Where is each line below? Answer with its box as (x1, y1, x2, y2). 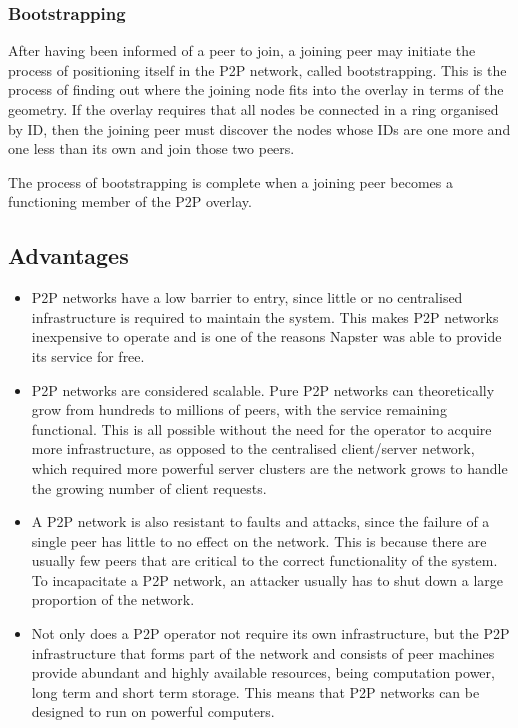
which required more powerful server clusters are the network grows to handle (31, 457, 508, 478)
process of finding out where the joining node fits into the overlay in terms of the (8, 79, 504, 100)
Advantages (8, 240, 129, 271)
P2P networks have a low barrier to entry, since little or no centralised (31, 287, 463, 308)
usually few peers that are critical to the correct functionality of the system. (31, 550, 498, 571)
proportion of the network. (31, 589, 195, 610)
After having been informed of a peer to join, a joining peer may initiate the (8, 40, 476, 61)
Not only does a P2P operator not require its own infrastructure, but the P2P (31, 623, 510, 644)
